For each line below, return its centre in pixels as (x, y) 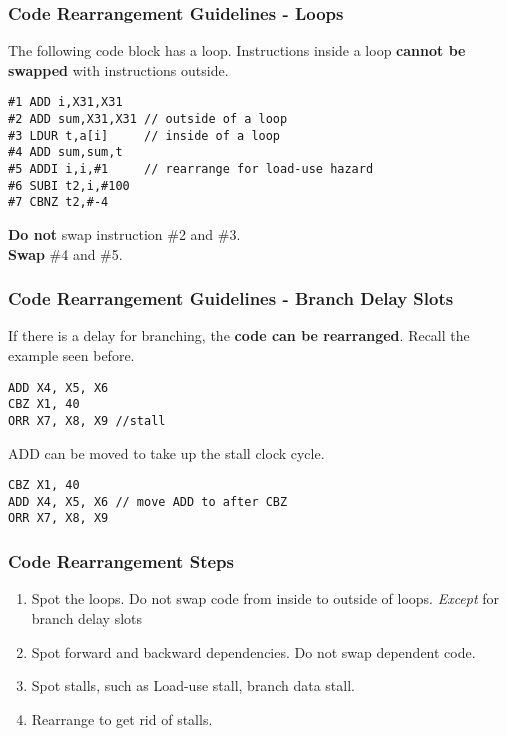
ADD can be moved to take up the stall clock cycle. (166, 452)
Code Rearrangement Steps (121, 561)
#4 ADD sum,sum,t (65, 152)
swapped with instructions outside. (118, 69)
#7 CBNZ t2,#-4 (58, 202)
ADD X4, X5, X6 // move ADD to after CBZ (148, 501)
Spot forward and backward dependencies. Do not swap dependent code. (253, 651)
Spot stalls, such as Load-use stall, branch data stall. (193, 685)
